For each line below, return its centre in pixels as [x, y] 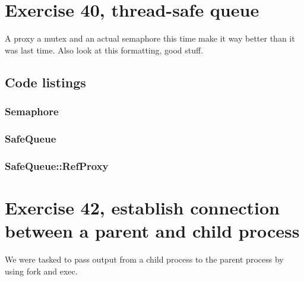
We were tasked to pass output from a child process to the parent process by [144, 259]
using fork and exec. [41, 271]
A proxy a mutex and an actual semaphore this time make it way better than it [150, 38]
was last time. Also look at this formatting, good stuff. [104, 50]
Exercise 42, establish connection [142, 207]
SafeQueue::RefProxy [57, 165]
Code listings [45, 82]
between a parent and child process [152, 231]
